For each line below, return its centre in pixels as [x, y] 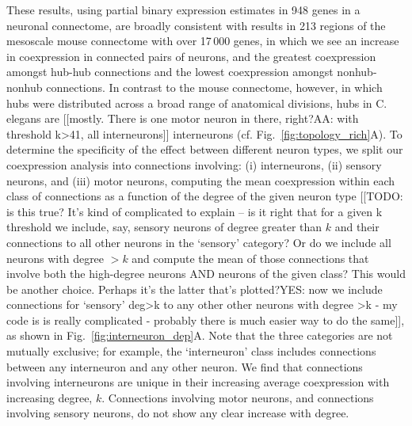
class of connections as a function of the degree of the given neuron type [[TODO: [205, 196]
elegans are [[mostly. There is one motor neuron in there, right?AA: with [183, 118]
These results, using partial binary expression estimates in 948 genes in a [183, 10]
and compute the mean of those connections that [250, 258]
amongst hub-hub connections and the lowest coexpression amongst [170, 72]
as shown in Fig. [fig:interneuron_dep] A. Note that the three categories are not [200, 335]
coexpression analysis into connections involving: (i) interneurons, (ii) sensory [194, 164]
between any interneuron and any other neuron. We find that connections [185, 366]
